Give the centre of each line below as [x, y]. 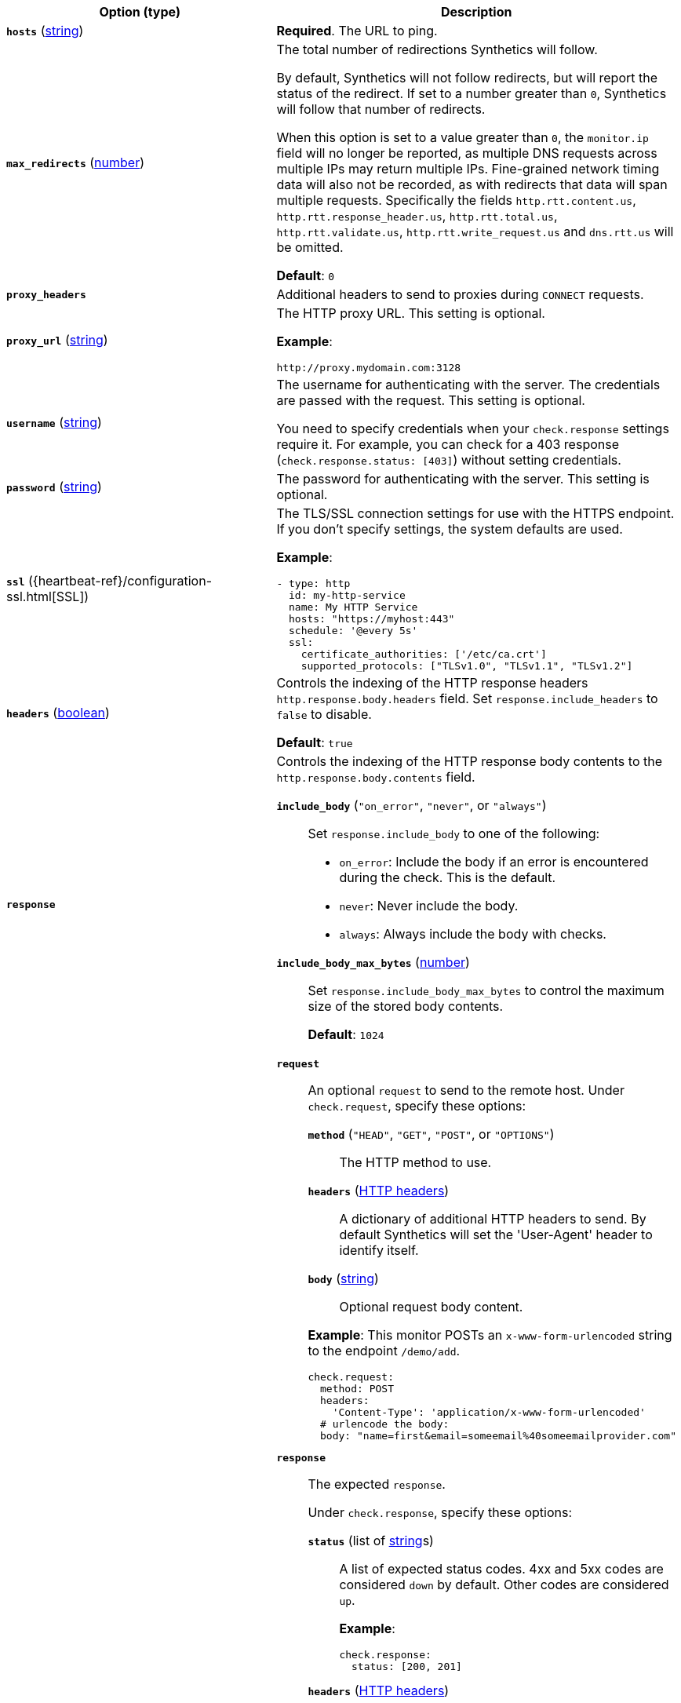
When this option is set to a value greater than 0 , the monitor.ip [462, 137]
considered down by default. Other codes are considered [504, 1584]
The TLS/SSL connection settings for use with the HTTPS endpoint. [475, 513]
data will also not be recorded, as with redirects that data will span [472, 184]
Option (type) [140, 12]
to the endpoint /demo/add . [384, 1351]
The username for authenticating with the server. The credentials [468, 385]
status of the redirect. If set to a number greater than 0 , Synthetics [472, 93]
